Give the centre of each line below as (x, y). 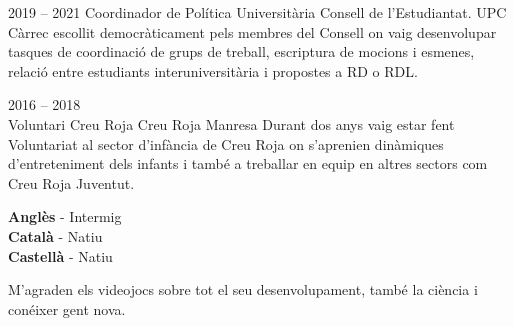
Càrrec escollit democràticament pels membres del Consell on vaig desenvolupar (252, 31)
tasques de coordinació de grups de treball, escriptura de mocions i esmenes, (241, 51)
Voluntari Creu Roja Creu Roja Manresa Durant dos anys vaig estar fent (231, 123)
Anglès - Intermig (65, 216)
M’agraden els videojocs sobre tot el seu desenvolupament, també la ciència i (243, 289)
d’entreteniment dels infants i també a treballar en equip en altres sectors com (248, 163)
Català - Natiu (55, 235)
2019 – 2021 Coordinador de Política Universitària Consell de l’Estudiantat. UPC (257, 12)
